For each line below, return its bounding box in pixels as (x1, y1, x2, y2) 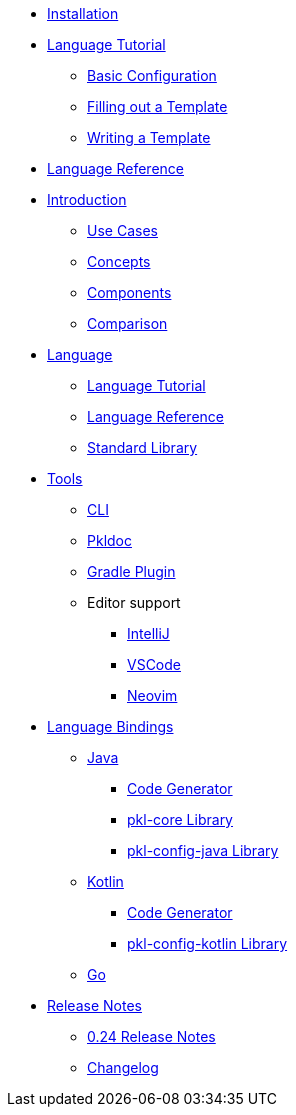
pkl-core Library (127, 811, 233, 828)
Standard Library (87, 439, 198, 456)
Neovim (127, 687, 178, 704)
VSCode (127, 656, 181, 673)
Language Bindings (47, 718, 174, 735)
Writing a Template (87, 129, 211, 146)
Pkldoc (87, 532, 132, 549)
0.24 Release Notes (87, 1028, 216, 1045)
